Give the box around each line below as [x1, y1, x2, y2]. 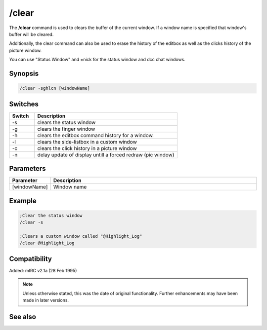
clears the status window [37, 119, 96, 126]
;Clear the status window [19, 213, 83, 218]
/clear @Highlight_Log [19, 240, 75, 246]
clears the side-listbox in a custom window [37, 138, 137, 145]
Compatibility [9, 255, 52, 263]
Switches [9, 100, 39, 108]
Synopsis [9, 69, 39, 77]
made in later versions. [22, 297, 69, 303]
